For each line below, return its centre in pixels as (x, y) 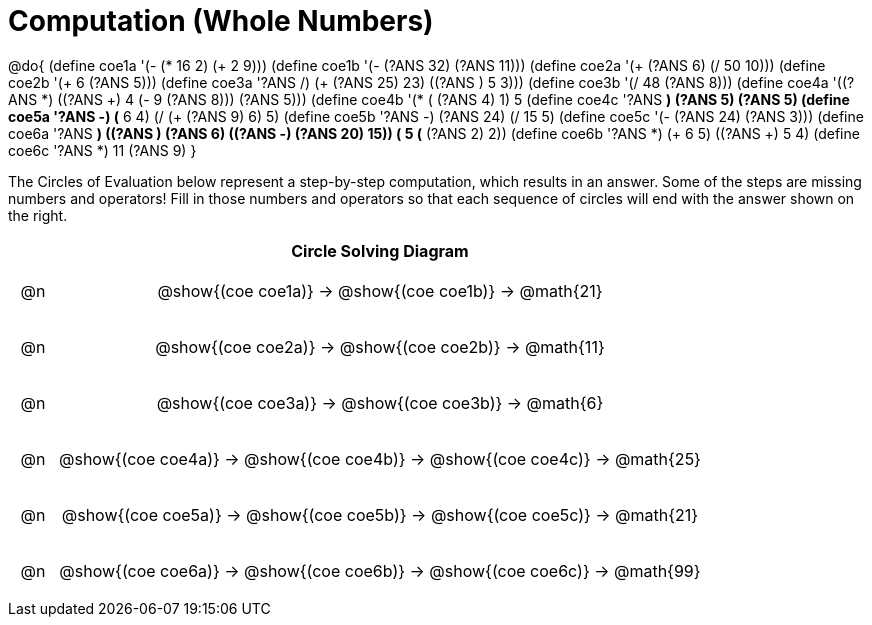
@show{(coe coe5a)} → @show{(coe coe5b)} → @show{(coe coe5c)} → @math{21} (380, 514)
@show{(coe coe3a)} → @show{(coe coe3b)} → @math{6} (380, 402)
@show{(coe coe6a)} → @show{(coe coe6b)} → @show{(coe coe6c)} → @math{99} (380, 570)
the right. (38, 215)
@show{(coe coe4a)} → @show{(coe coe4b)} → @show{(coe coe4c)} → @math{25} (379, 458)
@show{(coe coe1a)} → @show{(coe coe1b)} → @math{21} (380, 290)
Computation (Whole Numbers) (221, 21)
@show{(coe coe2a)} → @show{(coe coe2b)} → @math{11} (380, 346)
